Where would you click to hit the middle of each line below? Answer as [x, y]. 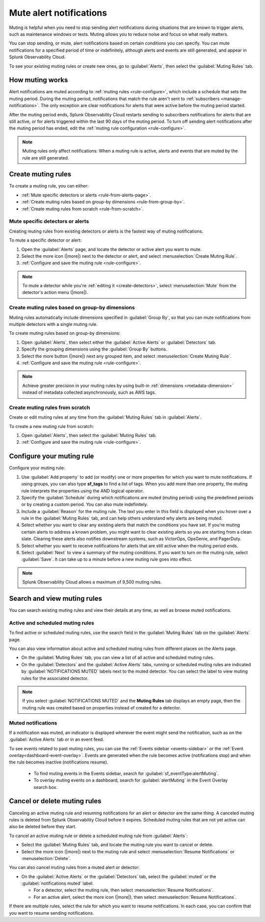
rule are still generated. [46, 158]
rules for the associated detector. [55, 678]
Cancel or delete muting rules [55, 801]
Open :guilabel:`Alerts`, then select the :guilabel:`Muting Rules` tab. [89, 435]
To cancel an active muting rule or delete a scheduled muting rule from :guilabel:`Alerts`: [98, 836]
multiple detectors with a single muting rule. [53, 325]
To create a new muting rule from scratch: [52, 426]
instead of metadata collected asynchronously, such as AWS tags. [89, 392]
